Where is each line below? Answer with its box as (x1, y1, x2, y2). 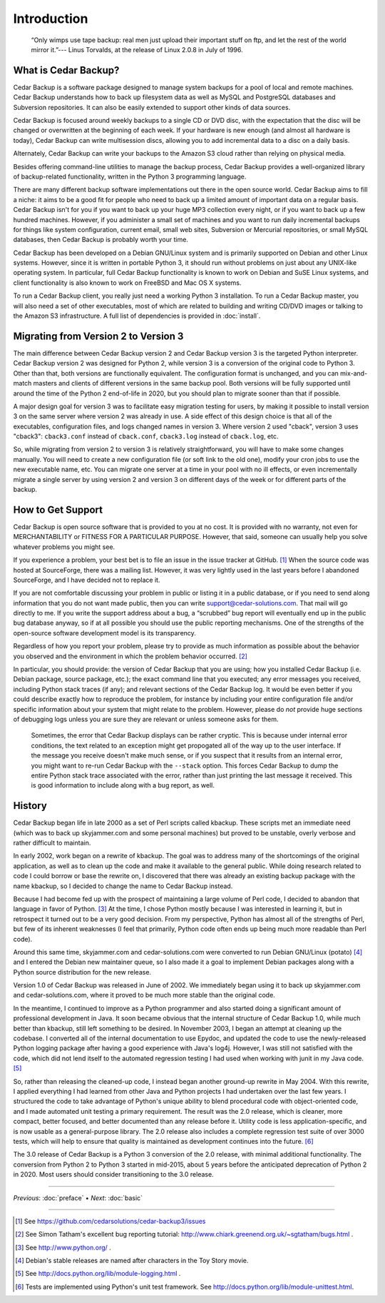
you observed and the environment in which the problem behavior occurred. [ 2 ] (13, 652, 247, 660)
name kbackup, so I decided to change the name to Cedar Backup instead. (13, 882, 233, 890)
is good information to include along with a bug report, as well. (31, 781, 215, 790)
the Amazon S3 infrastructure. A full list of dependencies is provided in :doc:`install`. (13, 311, 261, 321)
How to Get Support (13, 503, 103, 515)
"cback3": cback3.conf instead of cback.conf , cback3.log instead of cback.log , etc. (13, 432, 279, 441)
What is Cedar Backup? (13, 64, 120, 76)
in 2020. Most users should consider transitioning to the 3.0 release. (13, 1170, 214, 1179)
